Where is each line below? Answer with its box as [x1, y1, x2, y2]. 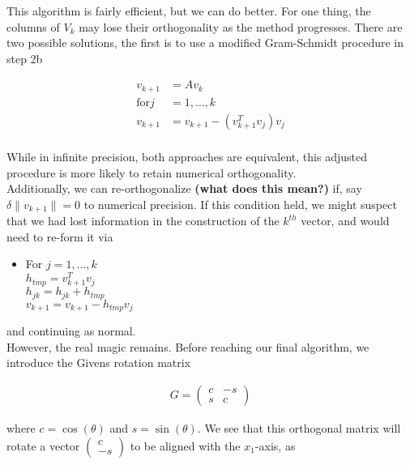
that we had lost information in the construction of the [6, 212, 280, 229]
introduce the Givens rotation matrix [6, 354, 191, 371]
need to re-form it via [6, 228, 113, 245]
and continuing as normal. [6, 322, 136, 339]
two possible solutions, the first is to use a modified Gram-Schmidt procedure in [6, 34, 404, 51]
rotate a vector [6, 437, 80, 454]
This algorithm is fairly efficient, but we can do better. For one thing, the [6, 2, 371, 19]
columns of [6, 18, 60, 35]
